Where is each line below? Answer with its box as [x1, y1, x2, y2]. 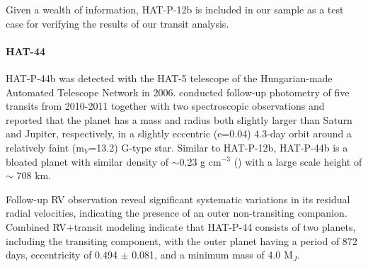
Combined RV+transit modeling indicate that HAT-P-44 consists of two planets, [6, 219, 356, 234]
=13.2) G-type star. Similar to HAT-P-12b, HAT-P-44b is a [88, 140, 348, 154]
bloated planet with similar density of [6, 154, 169, 169]
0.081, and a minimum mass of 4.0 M [132, 247, 293, 262]
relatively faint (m [6, 140, 84, 154]
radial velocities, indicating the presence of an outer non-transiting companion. [6, 205, 347, 220]
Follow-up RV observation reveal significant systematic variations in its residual [6, 191, 350, 206]
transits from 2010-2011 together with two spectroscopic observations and [6, 98, 325, 113]
